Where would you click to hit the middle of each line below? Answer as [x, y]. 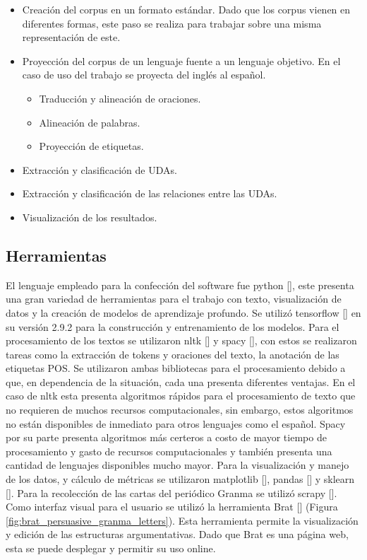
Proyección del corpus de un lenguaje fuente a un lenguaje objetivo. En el [181, 60]
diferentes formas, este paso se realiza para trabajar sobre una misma [172, 23]
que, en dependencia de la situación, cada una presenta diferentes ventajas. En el [181, 381]
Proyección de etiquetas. [91, 146]
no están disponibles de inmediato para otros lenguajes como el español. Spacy [176, 423]
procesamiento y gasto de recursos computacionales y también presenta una [169, 451]
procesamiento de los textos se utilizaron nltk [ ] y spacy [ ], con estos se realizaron [181, 340]
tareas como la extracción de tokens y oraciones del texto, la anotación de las [173, 354]
